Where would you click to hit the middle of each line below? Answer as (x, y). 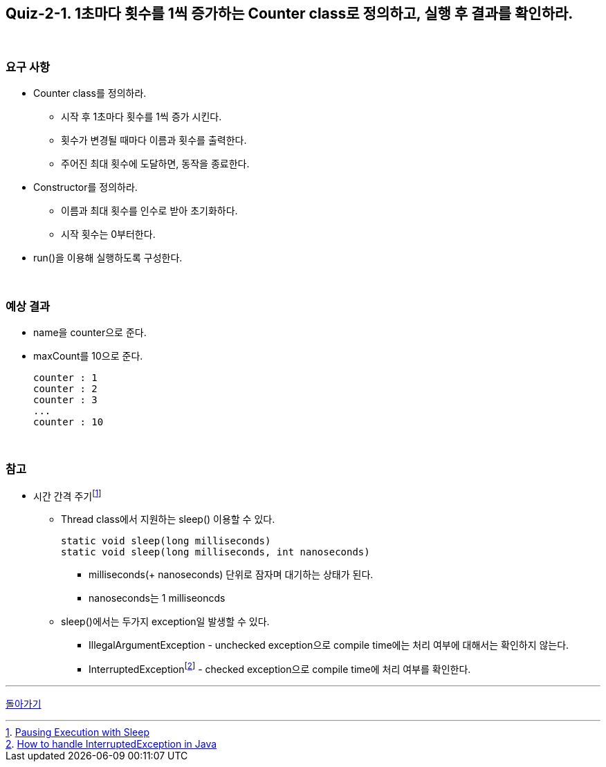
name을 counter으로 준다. (90, 332)
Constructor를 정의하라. (85, 187)
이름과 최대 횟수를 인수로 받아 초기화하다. (149, 211)
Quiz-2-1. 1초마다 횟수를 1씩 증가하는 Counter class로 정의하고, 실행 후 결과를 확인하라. (290, 13)
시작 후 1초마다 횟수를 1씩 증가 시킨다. (141, 117)
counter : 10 (68, 422)
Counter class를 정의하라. (90, 93)
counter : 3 (65, 399)
